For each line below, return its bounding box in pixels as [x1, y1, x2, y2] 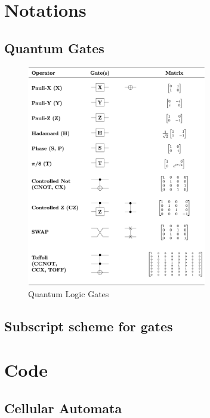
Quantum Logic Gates [28, 287, 109, 300]
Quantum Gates [4, 38, 104, 57]
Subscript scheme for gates [4, 316, 173, 335]
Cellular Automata [4, 399, 122, 417]
